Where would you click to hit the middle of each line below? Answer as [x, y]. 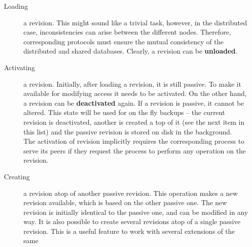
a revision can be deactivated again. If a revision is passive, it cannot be [134, 103]
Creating [17, 176]
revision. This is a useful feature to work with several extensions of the [129, 231]
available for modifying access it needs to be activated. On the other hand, [135, 93]
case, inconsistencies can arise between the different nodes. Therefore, [127, 32]
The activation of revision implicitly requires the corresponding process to [134, 141]
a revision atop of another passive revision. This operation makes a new [131, 193]
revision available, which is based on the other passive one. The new [125, 202]
